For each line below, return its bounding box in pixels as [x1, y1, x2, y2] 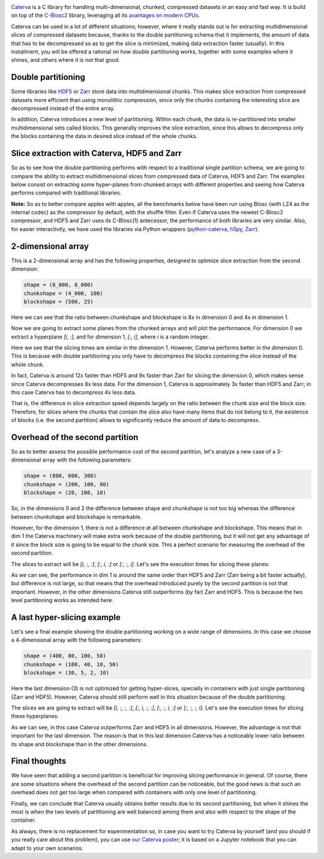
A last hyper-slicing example [11, 612, 121, 622]
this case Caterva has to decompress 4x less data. [11, 389, 136, 396]
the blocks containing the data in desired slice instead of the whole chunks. [11, 133, 198, 140]
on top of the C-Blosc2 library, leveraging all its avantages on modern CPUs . [11, 12, 200, 19]
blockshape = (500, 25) [23, 298, 94, 305]
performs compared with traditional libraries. [11, 189, 122, 196]
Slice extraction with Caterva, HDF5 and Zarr [11, 148, 182, 158]
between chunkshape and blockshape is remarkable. [11, 513, 142, 520]
